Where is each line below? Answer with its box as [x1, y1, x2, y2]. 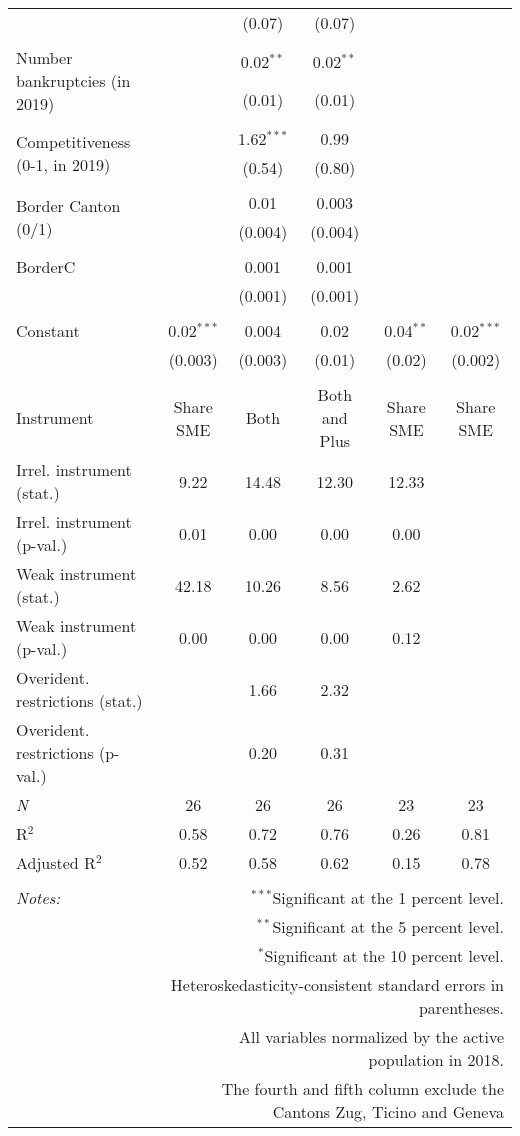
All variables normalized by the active [238, 1025, 504, 1048]
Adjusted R [16, 851, 96, 874]
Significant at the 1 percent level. [272, 886, 504, 909]
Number [16, 46, 73, 69]
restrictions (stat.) [16, 689, 143, 712]
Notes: [16, 886, 61, 909]
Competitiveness [16, 130, 131, 153]
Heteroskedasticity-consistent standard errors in [170, 973, 504, 996]
